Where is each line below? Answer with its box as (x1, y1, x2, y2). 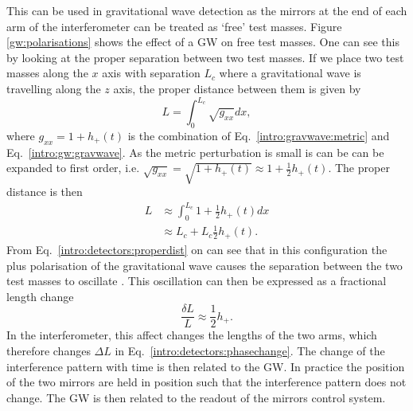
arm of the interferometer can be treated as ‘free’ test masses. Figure (6, 18, 342, 34)
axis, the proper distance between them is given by (113, 80, 361, 96)
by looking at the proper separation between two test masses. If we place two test (6, 49, 404, 65)
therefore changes (6, 342, 91, 358)
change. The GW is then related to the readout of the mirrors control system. (6, 389, 386, 405)
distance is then (6, 183, 83, 200)
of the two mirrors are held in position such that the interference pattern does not (6, 374, 407, 390)
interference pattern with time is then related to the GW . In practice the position (6, 358, 405, 374)
